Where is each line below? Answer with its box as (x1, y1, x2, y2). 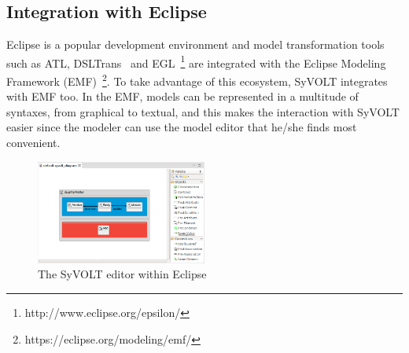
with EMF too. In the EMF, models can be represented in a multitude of (6, 88, 359, 105)
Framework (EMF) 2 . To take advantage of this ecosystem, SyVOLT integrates (6, 71, 388, 89)
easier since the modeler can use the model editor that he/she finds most (6, 119, 357, 135)
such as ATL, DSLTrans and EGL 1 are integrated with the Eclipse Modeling (6, 52, 386, 71)
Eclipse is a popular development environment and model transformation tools (6, 36, 385, 53)
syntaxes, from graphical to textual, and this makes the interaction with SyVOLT (6, 103, 400, 120)
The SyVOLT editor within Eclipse (38, 266, 207, 282)
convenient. (6, 134, 61, 151)
